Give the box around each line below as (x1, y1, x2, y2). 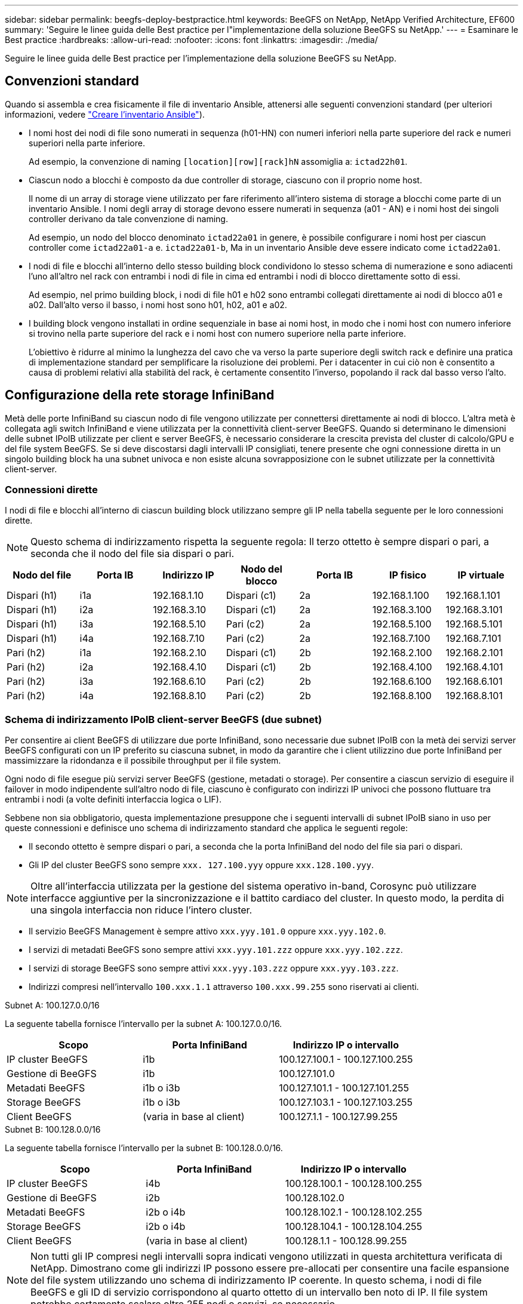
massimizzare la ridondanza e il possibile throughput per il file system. (5, 755, 281, 766)
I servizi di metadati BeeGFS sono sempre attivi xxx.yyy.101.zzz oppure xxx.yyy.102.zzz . (29, 945, 403, 955)
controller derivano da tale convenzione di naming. (29, 213, 228, 224)
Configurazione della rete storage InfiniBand (5, 387, 275, 403)
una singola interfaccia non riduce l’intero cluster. (30, 904, 253, 917)
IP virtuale (457, 569, 504, 582)
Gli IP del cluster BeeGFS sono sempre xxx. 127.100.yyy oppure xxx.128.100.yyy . (29, 860, 374, 871)
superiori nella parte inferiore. (29, 137, 145, 148)
